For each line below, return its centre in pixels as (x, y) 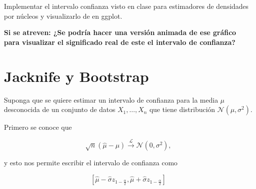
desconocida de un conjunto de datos (60, 109)
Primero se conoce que (38, 127)
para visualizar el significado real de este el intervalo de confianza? (120, 42)
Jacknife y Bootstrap (77, 76)
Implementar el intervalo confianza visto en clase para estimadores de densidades (126, 6)
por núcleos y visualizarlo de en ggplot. (63, 16)
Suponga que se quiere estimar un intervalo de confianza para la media (111, 99)
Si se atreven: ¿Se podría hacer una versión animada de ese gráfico (120, 32)
